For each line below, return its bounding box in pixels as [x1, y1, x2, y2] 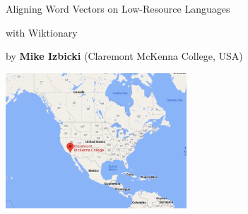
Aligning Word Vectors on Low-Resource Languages [6, 1, 230, 15]
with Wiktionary [6, 25, 78, 39]
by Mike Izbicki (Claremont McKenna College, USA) [6, 49, 243, 63]
